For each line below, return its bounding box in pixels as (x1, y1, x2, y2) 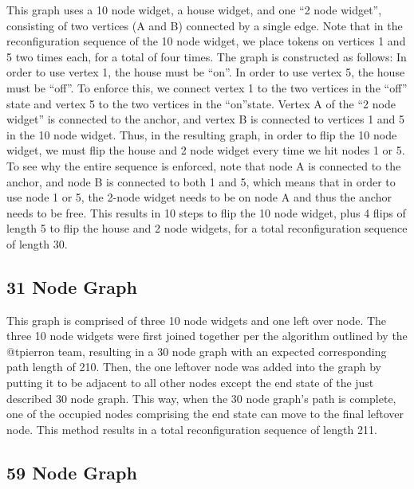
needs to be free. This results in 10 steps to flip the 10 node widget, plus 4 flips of (6, 204, 406, 221)
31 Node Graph (6, 274, 137, 299)
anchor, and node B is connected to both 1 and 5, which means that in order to (6, 173, 396, 190)
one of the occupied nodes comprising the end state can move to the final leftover (6, 405, 404, 422)
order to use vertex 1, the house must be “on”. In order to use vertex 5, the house (6, 64, 405, 80)
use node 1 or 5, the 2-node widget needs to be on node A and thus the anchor (6, 189, 392, 205)
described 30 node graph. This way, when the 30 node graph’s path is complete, (6, 389, 396, 406)
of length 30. (6, 235, 68, 252)
